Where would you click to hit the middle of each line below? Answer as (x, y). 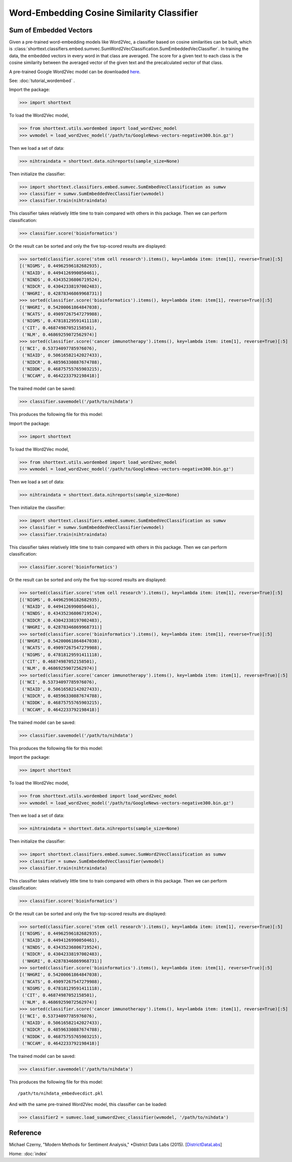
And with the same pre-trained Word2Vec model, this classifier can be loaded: (88, 1104)
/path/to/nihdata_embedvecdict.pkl (61, 1093)
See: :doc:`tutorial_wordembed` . (42, 81)
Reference (25, 1133)
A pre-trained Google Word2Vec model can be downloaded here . (75, 72)
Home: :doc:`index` (28, 1154)
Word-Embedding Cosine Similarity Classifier (104, 13)
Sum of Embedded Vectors (51, 30)
